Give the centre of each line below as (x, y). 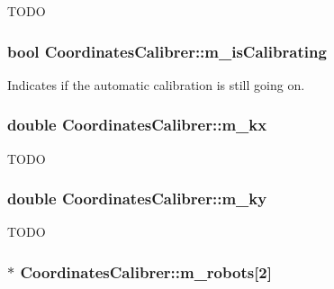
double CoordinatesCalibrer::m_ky (137, 199)
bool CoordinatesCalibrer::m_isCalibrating (167, 51)
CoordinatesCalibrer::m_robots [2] (146, 271)
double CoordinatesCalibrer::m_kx (137, 125)
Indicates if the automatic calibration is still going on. (156, 84)
